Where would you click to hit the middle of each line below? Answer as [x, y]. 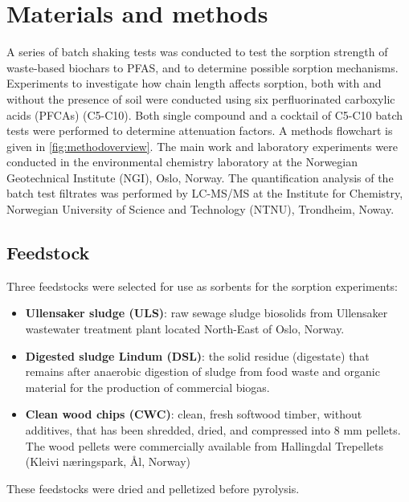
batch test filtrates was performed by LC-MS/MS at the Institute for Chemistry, [205, 193]
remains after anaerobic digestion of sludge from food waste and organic [202, 371]
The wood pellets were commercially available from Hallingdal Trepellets [204, 445]
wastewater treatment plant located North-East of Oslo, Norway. [185, 329]
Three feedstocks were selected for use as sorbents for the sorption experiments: [202, 286]
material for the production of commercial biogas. [147, 387]
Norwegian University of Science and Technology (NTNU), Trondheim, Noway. [200, 209]
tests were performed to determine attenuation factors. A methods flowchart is [200, 131]
